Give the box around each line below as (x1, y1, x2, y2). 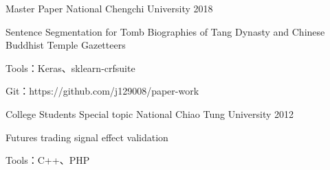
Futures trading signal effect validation (5, 130, 168, 144)
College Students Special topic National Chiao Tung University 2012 (5, 106, 294, 121)
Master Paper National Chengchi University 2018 (5, 1, 213, 15)
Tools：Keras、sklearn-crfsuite (5, 60, 135, 75)
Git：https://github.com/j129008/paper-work (5, 84, 199, 98)
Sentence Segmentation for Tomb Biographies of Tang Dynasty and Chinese (5, 24, 325, 38)
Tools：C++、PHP (5, 153, 90, 167)
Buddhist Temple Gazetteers (5, 38, 126, 52)
